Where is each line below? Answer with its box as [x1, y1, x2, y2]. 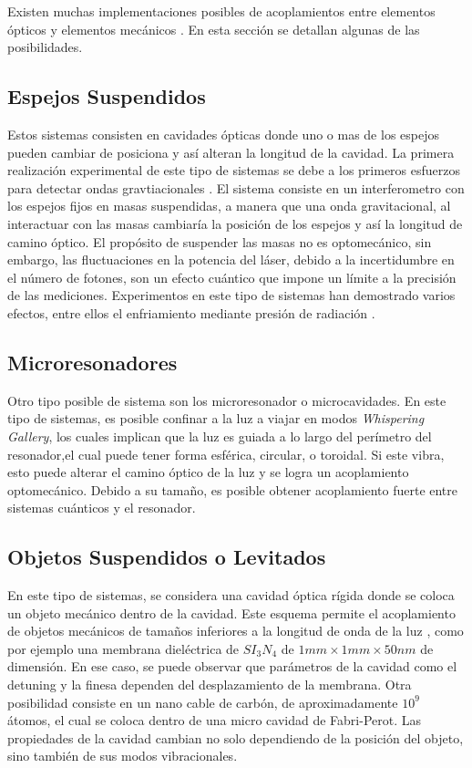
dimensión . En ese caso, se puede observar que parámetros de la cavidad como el [7, 657, 457, 676]
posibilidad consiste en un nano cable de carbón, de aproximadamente [7, 692, 398, 711]
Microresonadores [7, 348, 178, 376]
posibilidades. [7, 37, 83, 57]
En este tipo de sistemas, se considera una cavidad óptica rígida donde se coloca [7, 586, 455, 605]
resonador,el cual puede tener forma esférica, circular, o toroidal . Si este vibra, [7, 444, 445, 463]
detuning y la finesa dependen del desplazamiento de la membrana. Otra [7, 675, 412, 694]
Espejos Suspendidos [7, 82, 206, 110]
